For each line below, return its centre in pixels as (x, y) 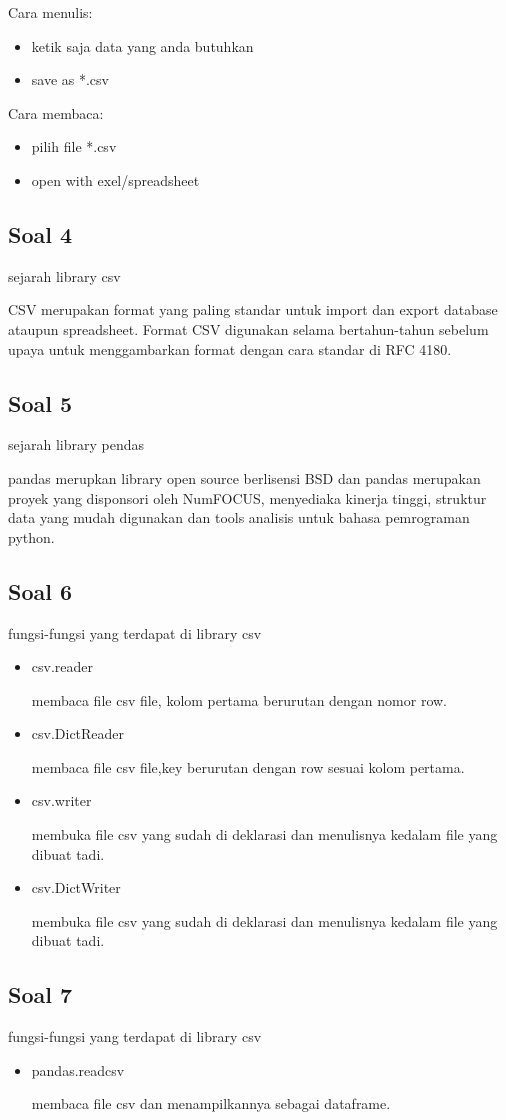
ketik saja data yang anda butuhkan (142, 45)
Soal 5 (40, 402)
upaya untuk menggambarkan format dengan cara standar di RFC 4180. (230, 348)
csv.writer (61, 800)
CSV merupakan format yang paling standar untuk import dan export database (253, 309)
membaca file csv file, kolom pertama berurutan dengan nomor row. (239, 699)
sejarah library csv (64, 275)
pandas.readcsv (78, 1069)
